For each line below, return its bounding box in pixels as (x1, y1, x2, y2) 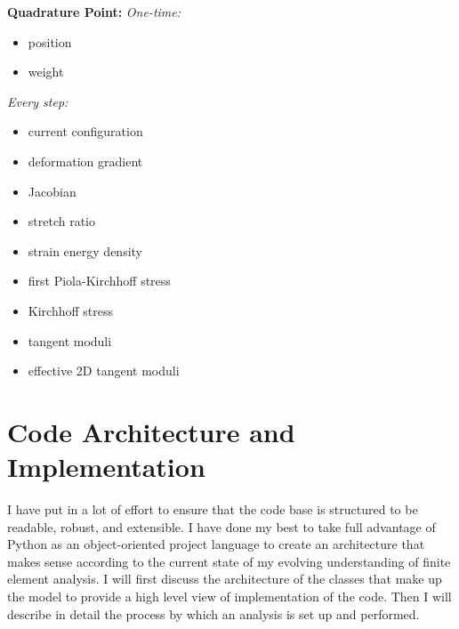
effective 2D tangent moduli (28, 361, 180, 380)
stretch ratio (28, 212, 96, 230)
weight (28, 62, 64, 81)
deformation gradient (28, 151, 143, 170)
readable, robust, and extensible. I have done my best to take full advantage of (7, 517, 436, 536)
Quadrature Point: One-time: (7, 3, 181, 20)
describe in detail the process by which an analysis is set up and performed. (7, 604, 420, 623)
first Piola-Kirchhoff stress (28, 271, 171, 290)
